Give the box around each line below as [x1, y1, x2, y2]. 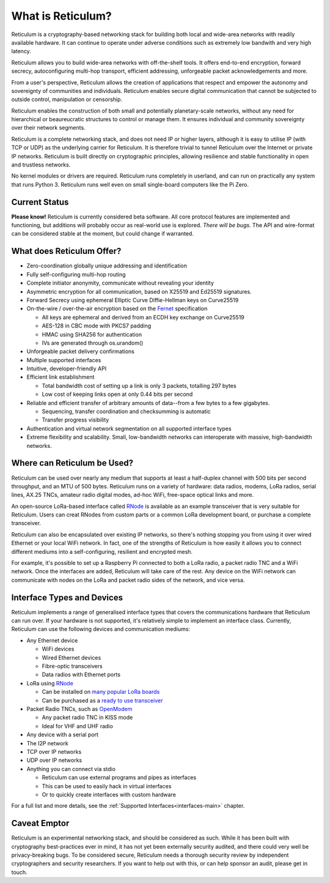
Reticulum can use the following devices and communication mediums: [11, 625, 191, 633]
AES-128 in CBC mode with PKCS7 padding [42, 322, 152, 330]
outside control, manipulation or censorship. [11, 95, 122, 103]
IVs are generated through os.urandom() [42, 339, 144, 346]
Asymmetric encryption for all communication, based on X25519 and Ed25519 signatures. [26, 288, 252, 295]
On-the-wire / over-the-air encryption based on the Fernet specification [26, 305, 208, 312]
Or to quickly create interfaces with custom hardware [42, 791, 177, 798]
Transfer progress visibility [42, 416, 109, 423]
